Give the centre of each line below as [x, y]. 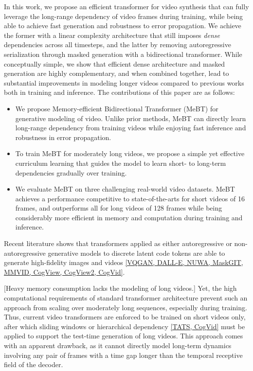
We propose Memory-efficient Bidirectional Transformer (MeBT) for [117, 108]
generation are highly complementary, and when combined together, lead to [117, 73]
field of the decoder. [34, 364]
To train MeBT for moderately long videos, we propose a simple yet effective [130, 153]
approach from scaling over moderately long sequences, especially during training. [126, 307]
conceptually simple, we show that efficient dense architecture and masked [115, 63]
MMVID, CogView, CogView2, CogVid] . [64, 272]
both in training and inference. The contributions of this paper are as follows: [119, 92]
